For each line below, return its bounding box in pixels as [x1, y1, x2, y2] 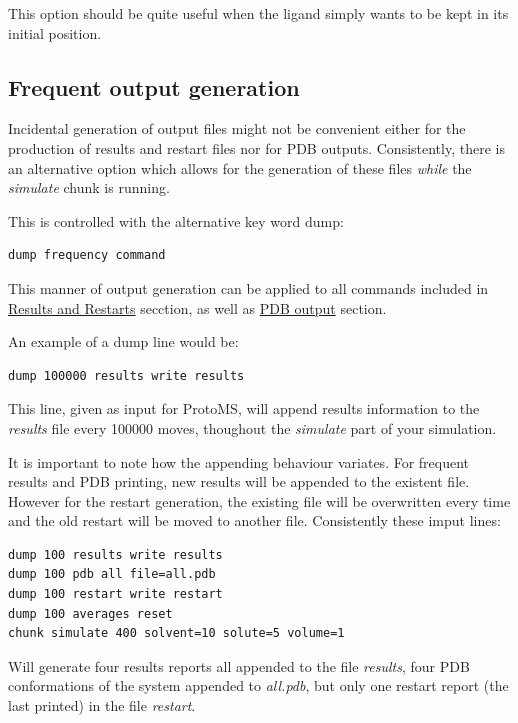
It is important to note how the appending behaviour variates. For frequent [8, 451, 470, 472]
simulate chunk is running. [8, 177, 170, 198]
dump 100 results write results [8, 547, 223, 562]
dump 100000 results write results [8, 368, 245, 383]
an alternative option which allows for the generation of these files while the [8, 157, 472, 178]
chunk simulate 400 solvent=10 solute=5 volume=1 [8, 626, 345, 641]
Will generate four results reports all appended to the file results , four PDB [8, 655, 470, 676]
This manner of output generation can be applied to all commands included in [8, 277, 489, 298]
